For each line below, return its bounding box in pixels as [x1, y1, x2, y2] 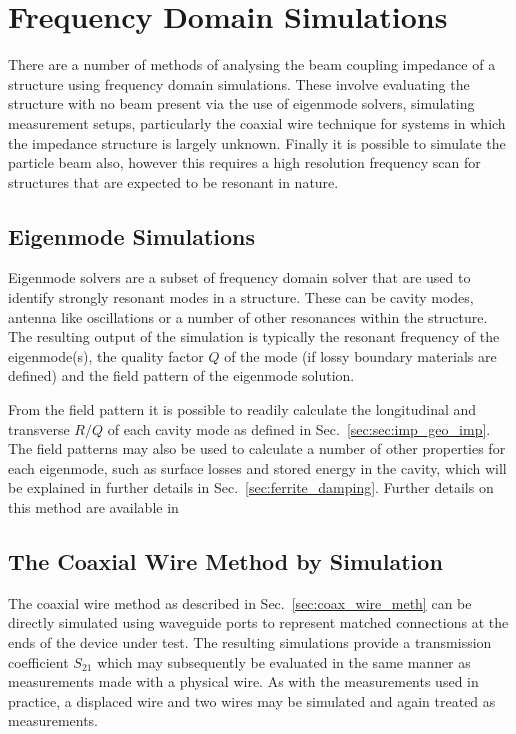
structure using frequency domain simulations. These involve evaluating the [8, 73, 470, 94]
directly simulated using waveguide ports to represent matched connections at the [8, 612, 509, 633]
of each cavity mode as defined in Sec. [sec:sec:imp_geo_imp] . [107, 418, 491, 439]
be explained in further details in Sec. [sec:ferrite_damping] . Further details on [8, 477, 494, 498]
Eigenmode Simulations [8, 220, 256, 251]
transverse [8, 418, 70, 439]
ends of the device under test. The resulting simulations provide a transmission [8, 632, 492, 652]
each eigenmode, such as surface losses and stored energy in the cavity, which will [8, 457, 507, 478]
